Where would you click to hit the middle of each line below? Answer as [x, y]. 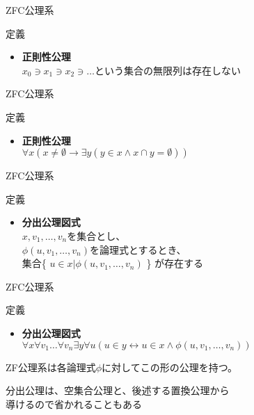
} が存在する [175, 263]
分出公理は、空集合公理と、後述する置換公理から [118, 390]
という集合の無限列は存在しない [167, 70]
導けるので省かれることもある [74, 404]
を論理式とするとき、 [138, 249]
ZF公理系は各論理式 [51, 367]
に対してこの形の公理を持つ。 [170, 367]
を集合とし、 [96, 235]
